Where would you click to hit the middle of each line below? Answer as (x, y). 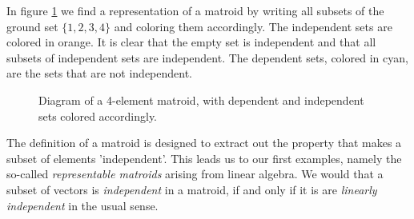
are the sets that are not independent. (100, 73)
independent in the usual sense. (82, 205)
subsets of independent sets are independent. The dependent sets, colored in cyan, (207, 57)
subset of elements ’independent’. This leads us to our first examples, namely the (204, 158)
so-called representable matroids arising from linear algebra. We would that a (195, 174)
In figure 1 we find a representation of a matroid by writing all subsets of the (195, 10)
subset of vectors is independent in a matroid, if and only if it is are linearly (192, 189)
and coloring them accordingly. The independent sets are (253, 26)
